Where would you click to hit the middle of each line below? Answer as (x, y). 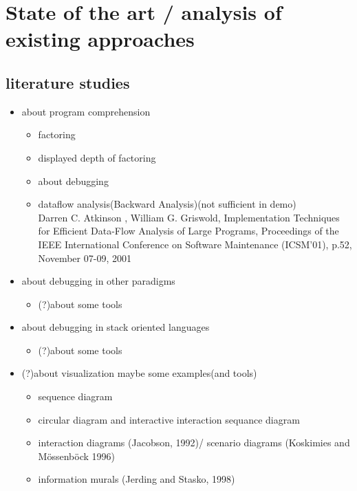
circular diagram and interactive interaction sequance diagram (169, 419)
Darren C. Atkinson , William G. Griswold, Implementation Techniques (189, 217)
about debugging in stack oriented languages (116, 327)
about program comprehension (86, 111)
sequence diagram (75, 396)
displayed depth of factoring (97, 157)
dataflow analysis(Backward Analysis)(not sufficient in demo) (167, 204)
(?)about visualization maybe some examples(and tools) (139, 373)
